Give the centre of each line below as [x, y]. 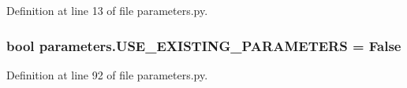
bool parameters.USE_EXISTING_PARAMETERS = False [204, 45]
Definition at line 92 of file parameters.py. [107, 74]
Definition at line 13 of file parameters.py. [107, 10]
